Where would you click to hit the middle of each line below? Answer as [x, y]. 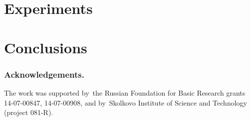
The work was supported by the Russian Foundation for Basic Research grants [125, 92]
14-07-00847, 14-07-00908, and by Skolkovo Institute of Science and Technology [125, 102]
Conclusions [46, 47]
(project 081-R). [29, 112]
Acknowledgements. [44, 74]
